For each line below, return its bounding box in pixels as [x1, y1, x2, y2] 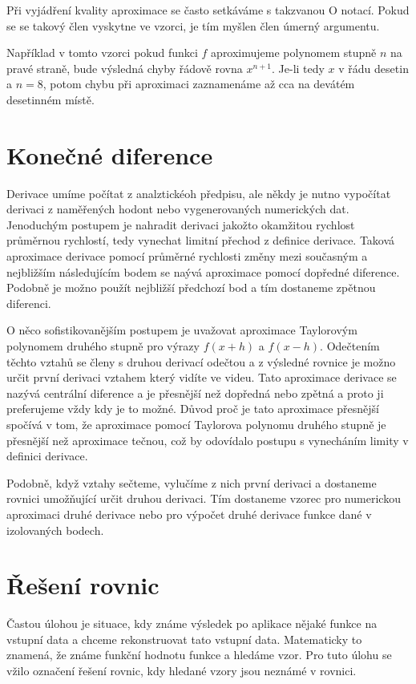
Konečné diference [6, 138, 213, 171]
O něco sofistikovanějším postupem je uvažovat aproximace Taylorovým [6, 322, 357, 338]
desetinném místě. [6, 91, 95, 107]
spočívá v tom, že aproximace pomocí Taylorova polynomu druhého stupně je [6, 416, 386, 432]
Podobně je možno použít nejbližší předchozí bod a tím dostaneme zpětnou [6, 279, 376, 296]
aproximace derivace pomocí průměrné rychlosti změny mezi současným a [6, 248, 368, 265]
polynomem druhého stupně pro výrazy [6, 338, 200, 354]
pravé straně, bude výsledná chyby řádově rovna [6, 59, 243, 76]
